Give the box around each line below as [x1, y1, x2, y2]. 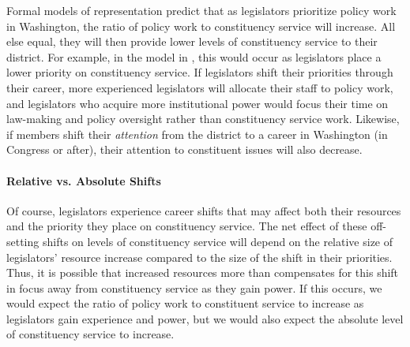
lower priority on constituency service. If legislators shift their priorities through [6, 64, 393, 80]
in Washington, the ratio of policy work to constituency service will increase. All [6, 17, 396, 34]
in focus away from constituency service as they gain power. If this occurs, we [6, 279, 382, 296]
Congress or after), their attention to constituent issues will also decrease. [6, 141, 363, 158]
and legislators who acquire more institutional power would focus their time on [6, 95, 389, 111]
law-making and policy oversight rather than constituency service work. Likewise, [6, 110, 400, 127]
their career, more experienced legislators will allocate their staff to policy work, [6, 79, 393, 95]
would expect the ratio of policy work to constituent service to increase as [6, 295, 364, 312]
